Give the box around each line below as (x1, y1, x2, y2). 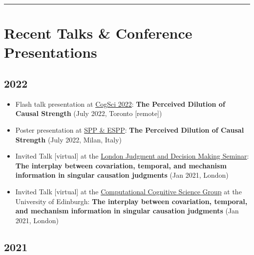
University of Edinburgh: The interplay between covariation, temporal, (15, 196, 248, 206)
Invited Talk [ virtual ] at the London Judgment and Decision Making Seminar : (15, 151, 249, 161)
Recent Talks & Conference (4, 23, 192, 43)
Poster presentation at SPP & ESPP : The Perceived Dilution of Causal (15, 124, 244, 135)
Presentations (4, 42, 97, 62)
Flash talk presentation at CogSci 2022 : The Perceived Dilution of (15, 98, 225, 109)
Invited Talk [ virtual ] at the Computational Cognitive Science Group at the (15, 186, 242, 196)
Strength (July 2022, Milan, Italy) (15, 134, 122, 144)
